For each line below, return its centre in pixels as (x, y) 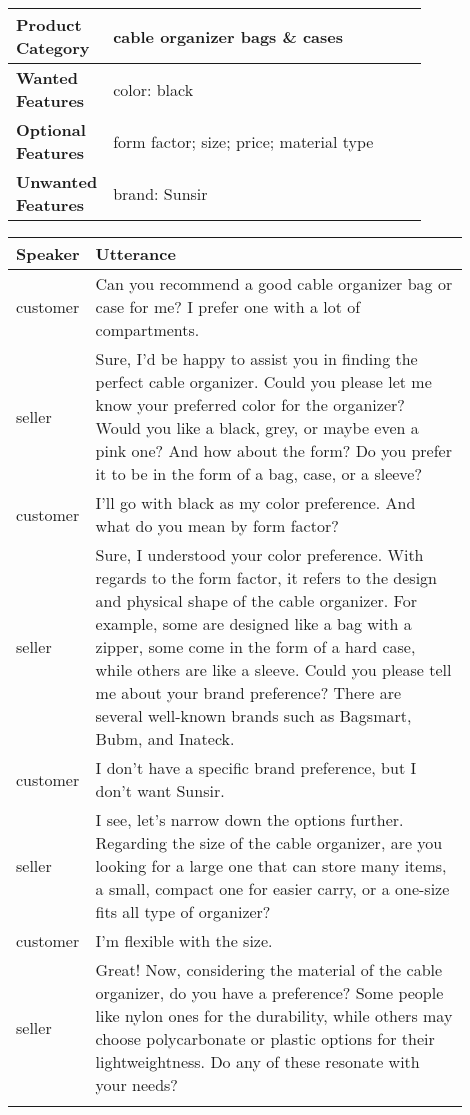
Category (53, 47)
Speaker (48, 253)
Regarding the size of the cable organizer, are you (269, 842)
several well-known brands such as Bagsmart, (253, 715)
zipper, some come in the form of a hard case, (255, 646)
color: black (153, 89)
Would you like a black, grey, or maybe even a (257, 427)
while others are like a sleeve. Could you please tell (273, 669)
